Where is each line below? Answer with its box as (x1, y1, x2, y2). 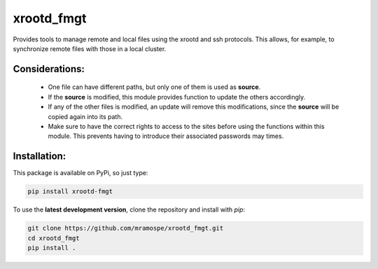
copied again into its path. (48, 112, 122, 120)
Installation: (13, 151, 66, 163)
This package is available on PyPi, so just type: (13, 169, 148, 177)
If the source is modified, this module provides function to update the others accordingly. (48, 92, 306, 101)
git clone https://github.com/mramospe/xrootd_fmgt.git (27, 224, 224, 233)
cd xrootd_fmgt (27, 234, 80, 242)
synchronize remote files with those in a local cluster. (13, 44, 167, 53)
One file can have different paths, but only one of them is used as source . (48, 83, 261, 91)
